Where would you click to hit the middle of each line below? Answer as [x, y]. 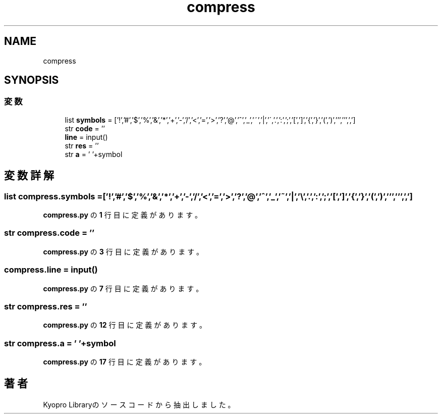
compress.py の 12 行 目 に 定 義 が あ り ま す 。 [125, 325]
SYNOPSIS [32, 80]
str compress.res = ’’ [46, 306]
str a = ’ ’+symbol [94, 154]
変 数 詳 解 [29, 176]
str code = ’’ [85, 128]
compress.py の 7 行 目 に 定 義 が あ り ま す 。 [123, 288]
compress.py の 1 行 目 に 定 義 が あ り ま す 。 [123, 215]
